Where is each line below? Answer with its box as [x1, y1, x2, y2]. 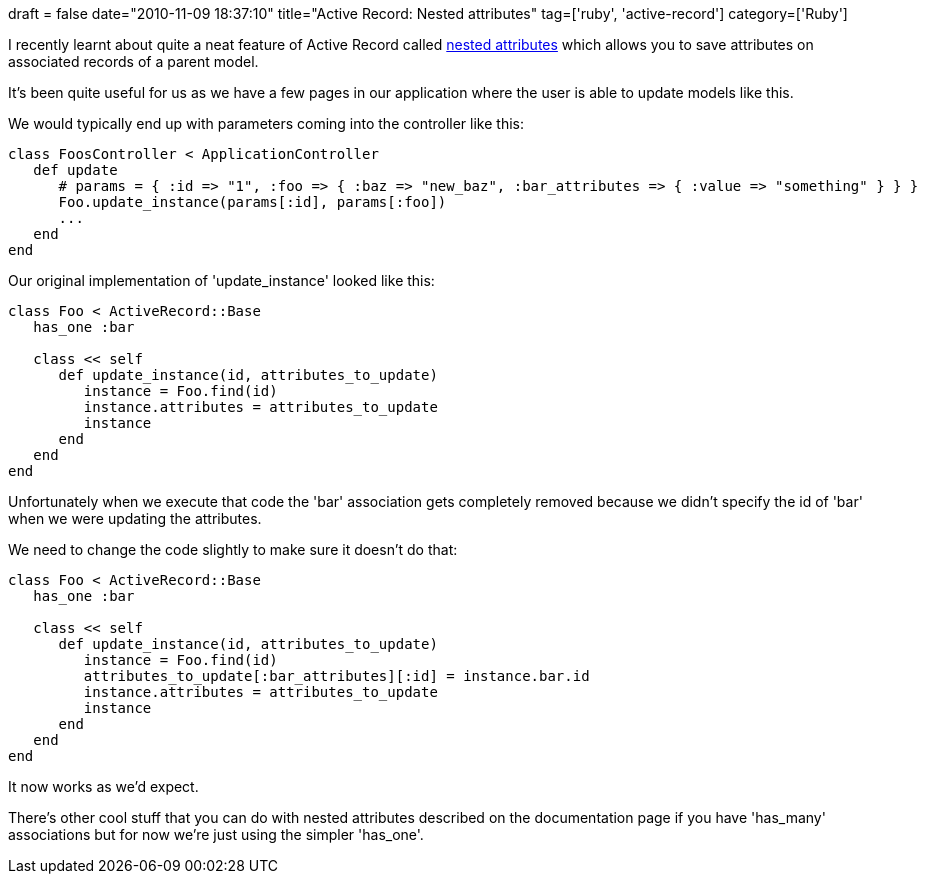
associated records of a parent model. [8, 53, 259, 70]
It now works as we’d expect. [8, 778, 199, 795]
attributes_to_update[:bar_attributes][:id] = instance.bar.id [83, 668, 590, 684]
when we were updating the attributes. [8, 510, 262, 527]
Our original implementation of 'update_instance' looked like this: [8, 272, 435, 289]
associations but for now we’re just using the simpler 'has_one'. [8, 826, 424, 843]
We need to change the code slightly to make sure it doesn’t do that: [8, 541, 458, 558]
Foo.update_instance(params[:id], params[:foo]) [58, 194, 447, 210]
